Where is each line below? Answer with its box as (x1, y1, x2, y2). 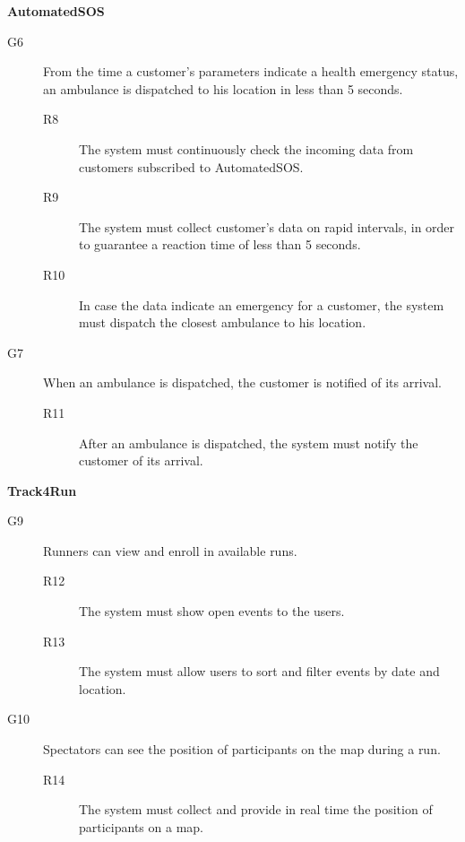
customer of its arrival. (79, 451, 203, 470)
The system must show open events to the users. (79, 602, 345, 621)
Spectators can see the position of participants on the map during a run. (43, 740, 441, 759)
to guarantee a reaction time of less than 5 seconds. (79, 235, 361, 254)
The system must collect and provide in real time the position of (79, 800, 433, 819)
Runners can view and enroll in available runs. (43, 541, 297, 560)
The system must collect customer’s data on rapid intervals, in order (79, 217, 455, 236)
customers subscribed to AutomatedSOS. (79, 157, 304, 176)
